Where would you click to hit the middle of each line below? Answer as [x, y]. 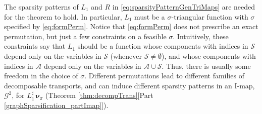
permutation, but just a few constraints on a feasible [85, 36]
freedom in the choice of [41, 76]
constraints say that [35, 46]
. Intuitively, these [201, 36]
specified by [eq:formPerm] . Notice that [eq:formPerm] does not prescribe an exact [131, 26]
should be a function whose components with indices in [163, 46]
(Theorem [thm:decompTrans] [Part [99, 95]
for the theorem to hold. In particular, [63, 16]
